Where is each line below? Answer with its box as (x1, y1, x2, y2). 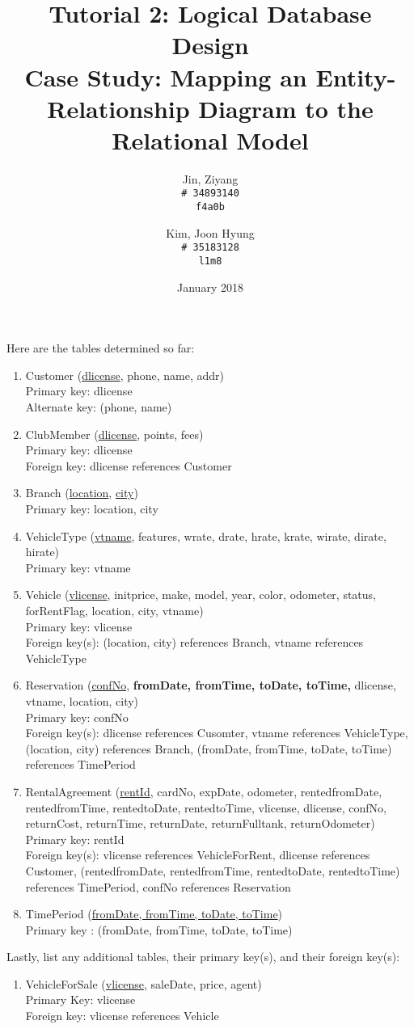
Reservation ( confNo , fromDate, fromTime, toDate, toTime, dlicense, (25, 677, 396, 694)
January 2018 (177, 278, 243, 295)
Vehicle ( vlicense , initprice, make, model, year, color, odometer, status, (25, 586, 377, 603)
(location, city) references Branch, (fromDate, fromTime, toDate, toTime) (25, 740, 392, 757)
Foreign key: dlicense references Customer (25, 457, 232, 474)
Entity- (315, 60, 396, 93)
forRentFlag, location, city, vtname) (25, 602, 204, 618)
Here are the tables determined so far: (6, 339, 195, 356)
